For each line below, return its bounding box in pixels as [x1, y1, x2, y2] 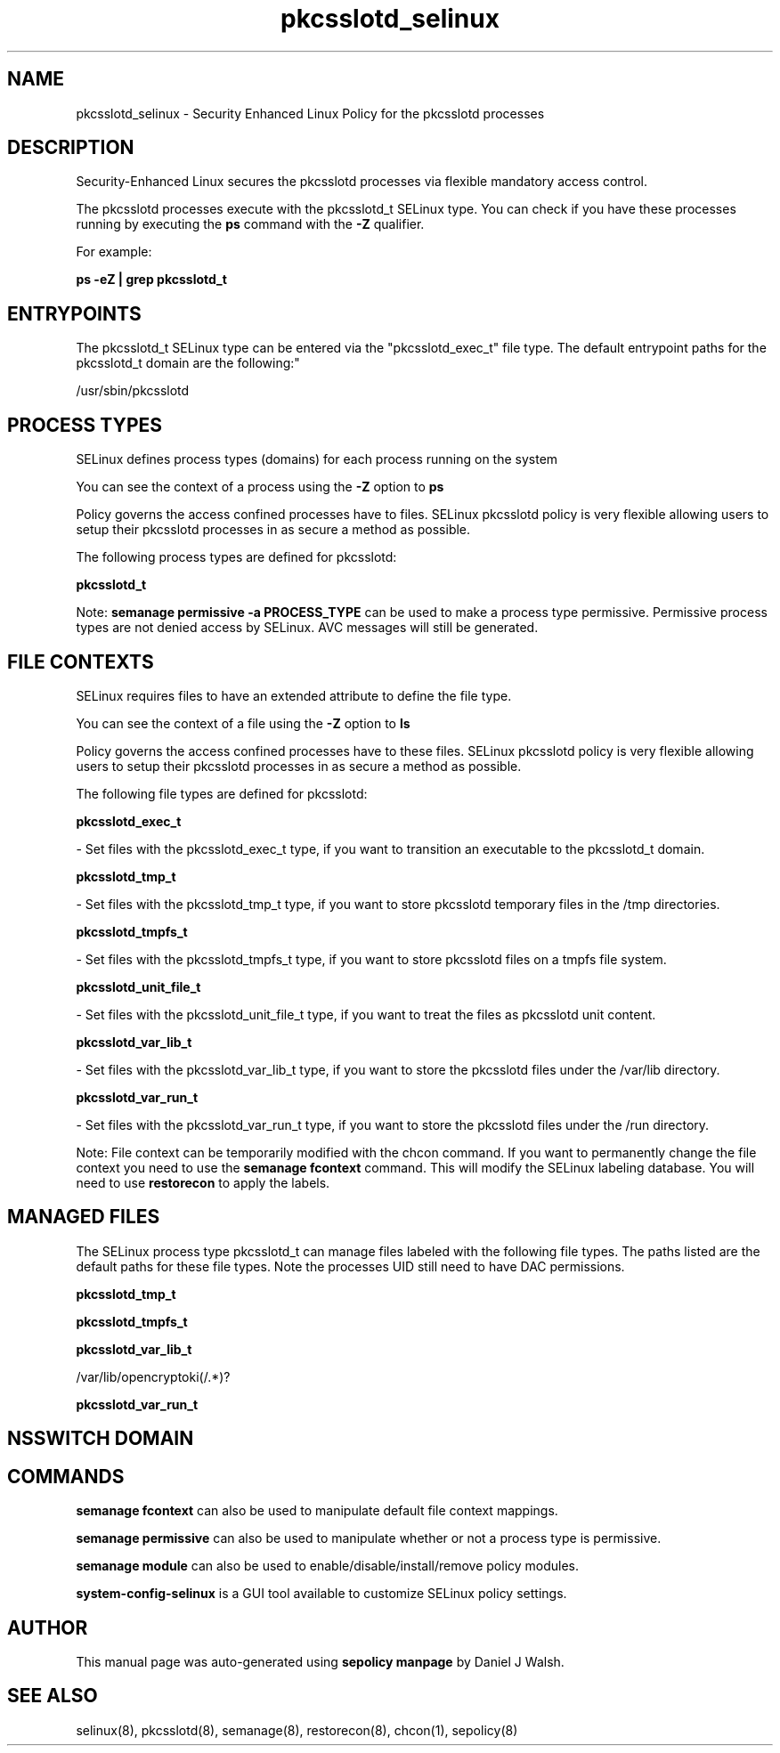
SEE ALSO [7, 1684, 98, 1708]
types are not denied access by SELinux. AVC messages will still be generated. [76, 620, 539, 636]
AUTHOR [7, 1616, 88, 1639]
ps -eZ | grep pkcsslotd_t [76, 272, 227, 288]
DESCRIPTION [7, 136, 134, 159]
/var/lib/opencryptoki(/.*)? [76, 1368, 231, 1384]
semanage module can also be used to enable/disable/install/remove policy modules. [76, 1558, 580, 1574]
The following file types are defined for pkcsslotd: [76, 785, 368, 801]
